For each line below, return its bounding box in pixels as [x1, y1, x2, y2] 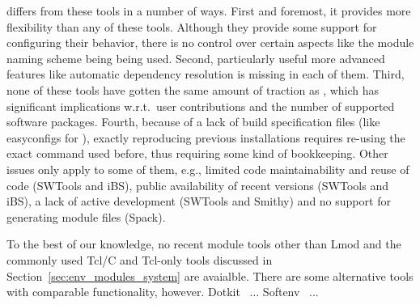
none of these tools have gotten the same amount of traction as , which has [6, 81, 380, 98]
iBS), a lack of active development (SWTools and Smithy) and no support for [6, 193, 391, 210]
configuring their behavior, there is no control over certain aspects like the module [6, 34, 414, 51]
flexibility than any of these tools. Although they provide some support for [6, 18, 377, 35]
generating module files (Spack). [6, 208, 166, 225]
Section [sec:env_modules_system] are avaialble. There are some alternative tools [6, 267, 414, 284]
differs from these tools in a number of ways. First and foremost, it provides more [6, 2, 411, 19]
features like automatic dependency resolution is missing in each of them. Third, [6, 66, 405, 83]
